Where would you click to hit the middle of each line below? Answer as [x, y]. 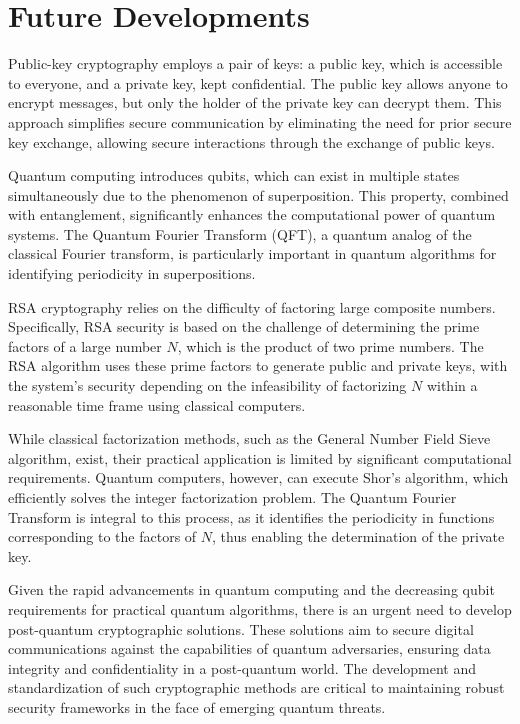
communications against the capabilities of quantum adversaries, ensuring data [249, 648]
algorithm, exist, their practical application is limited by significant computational [260, 457]
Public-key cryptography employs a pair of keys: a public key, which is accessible [255, 63]
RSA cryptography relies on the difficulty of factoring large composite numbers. [252, 306]
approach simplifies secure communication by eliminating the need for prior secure [260, 121]
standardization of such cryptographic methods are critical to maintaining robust [256, 687]
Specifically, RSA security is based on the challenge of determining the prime [244, 326]
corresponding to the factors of [102, 536]
